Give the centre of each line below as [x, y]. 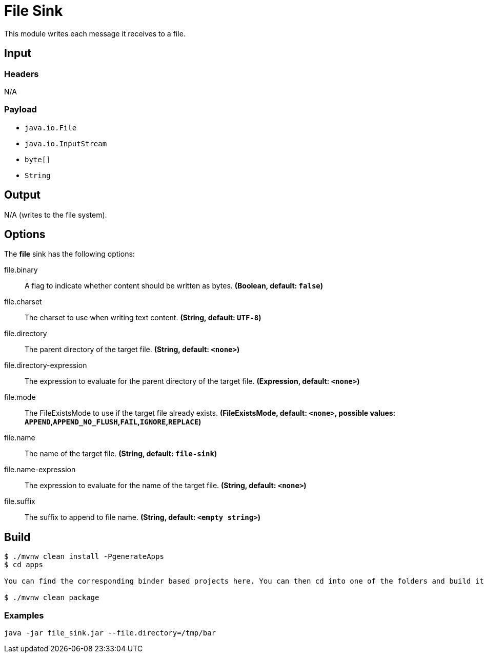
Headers [22, 74]
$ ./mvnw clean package [52, 598]
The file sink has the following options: [69, 254]
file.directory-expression [46, 365]
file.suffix [20, 501]
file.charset [23, 302]
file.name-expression [40, 470]
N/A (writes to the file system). [56, 215]
